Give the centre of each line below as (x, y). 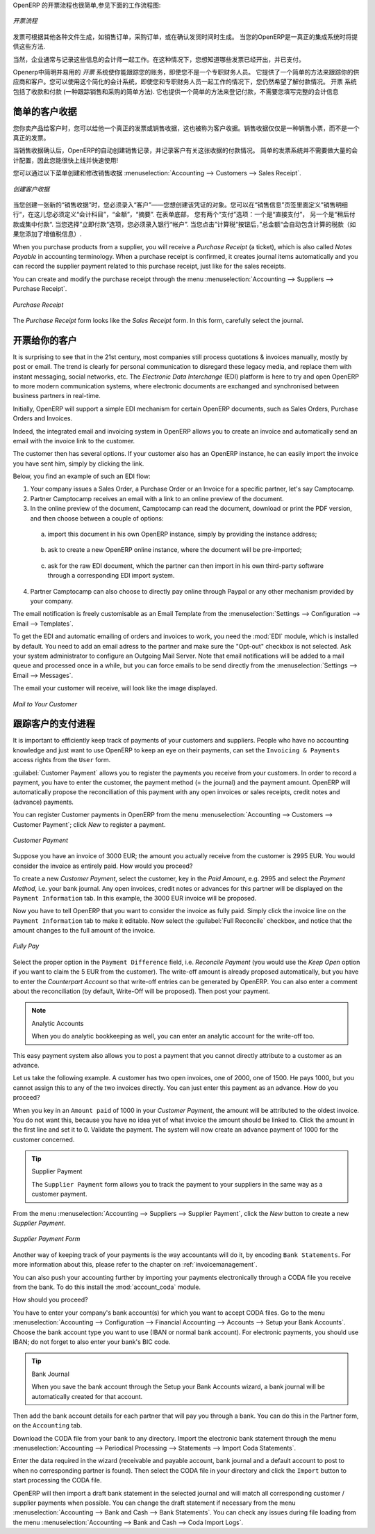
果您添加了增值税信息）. (48, 234)
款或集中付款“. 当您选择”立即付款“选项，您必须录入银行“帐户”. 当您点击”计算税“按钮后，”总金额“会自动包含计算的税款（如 (184, 224)
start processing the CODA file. (57, 1480)
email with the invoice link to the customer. (74, 441)
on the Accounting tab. (48, 1425)
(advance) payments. (43, 802)
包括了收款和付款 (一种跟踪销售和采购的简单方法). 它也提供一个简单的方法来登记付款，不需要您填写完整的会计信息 (176, 91)
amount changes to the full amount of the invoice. (84, 931)
